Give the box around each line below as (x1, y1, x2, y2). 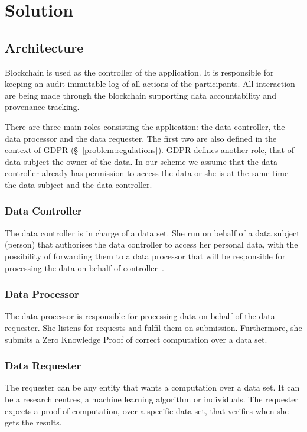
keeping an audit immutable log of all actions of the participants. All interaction (5, 77, 295, 90)
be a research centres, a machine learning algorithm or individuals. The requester (5, 392, 298, 405)
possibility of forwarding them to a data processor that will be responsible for (5, 249, 286, 262)
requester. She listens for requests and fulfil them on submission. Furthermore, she (5, 321, 302, 333)
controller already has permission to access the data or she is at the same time (5, 167, 289, 179)
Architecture (5, 38, 84, 56)
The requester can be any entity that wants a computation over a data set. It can (5, 381, 300, 394)
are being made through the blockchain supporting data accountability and (5, 89, 276, 101)
